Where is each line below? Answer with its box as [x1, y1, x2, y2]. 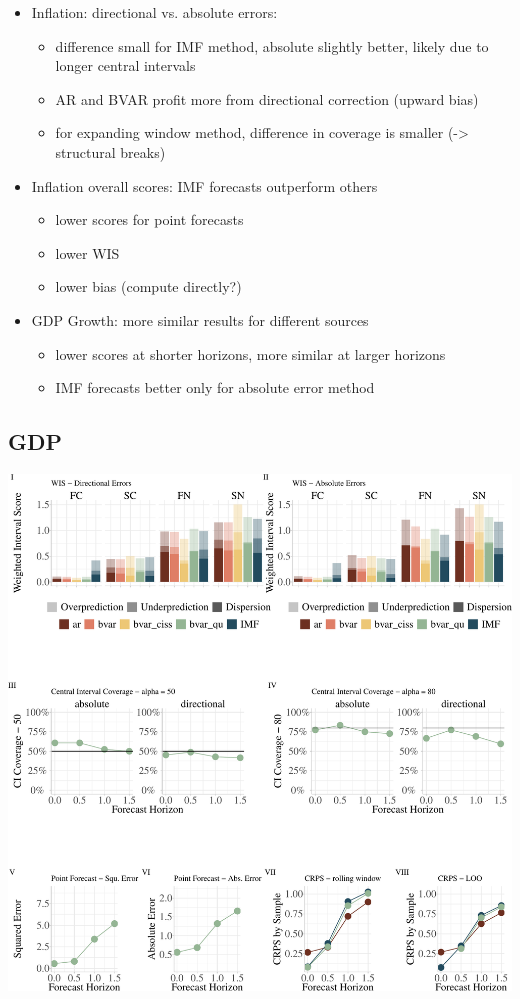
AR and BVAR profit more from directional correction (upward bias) [55, 88, 479, 109]
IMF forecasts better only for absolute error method [55, 377, 375, 398]
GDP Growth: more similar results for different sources [31, 309, 369, 330]
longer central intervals [55, 55, 196, 76]
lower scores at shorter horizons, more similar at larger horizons [55, 343, 446, 364]
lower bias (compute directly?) [55, 276, 242, 297]
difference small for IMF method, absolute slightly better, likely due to [55, 35, 489, 56]
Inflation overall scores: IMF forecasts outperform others [31, 175, 378, 196]
